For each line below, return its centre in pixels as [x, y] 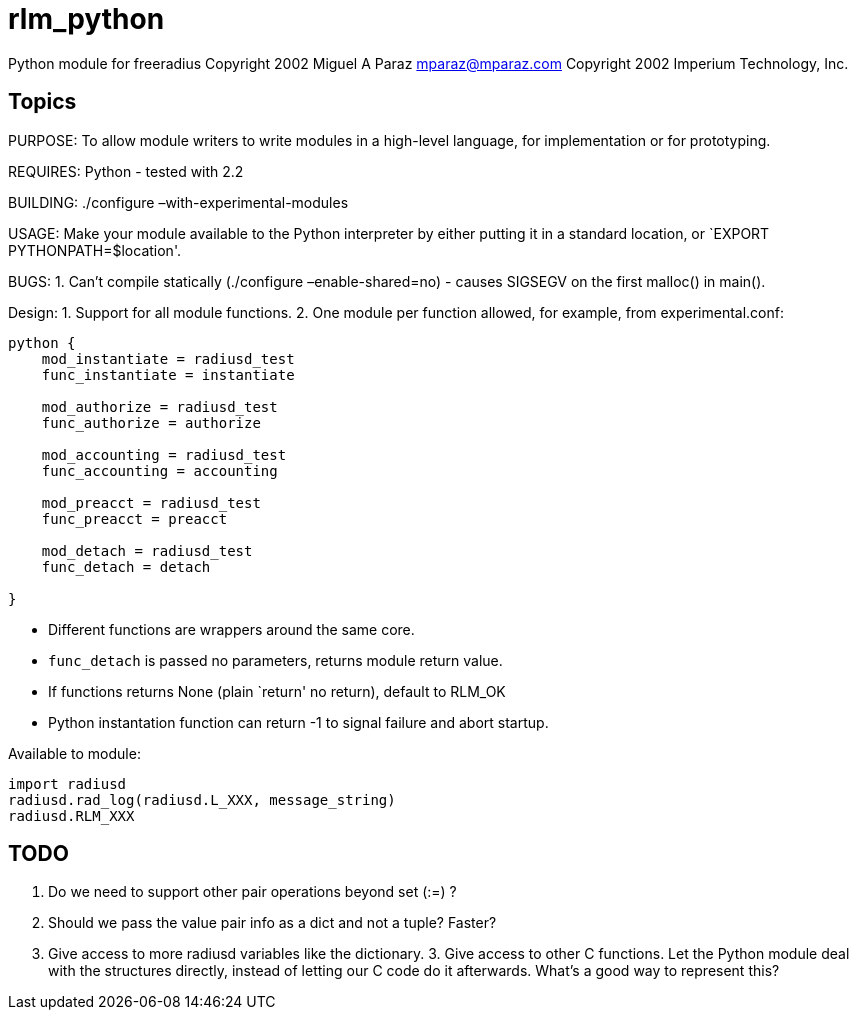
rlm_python [86, 19]
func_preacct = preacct [134, 518]
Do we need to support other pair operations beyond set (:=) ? [252, 892]
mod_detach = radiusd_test [147, 550]
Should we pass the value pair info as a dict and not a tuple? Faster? [272, 923]
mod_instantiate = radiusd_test [168, 358]
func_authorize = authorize [151, 422]
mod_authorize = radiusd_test [159, 406]
